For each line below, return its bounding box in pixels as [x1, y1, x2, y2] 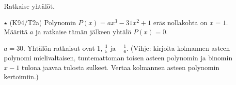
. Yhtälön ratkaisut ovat [23, 42, 95, 53]
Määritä [4, 27, 28, 37]
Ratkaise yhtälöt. [4, 1, 55, 11]
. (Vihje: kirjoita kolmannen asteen [126, 42, 230, 53]
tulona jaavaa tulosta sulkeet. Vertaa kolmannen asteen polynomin [21, 62, 220, 72]
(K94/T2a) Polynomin [9, 17, 76, 27]
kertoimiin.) [4, 71, 39, 82]
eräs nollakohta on [153, 17, 208, 27]
